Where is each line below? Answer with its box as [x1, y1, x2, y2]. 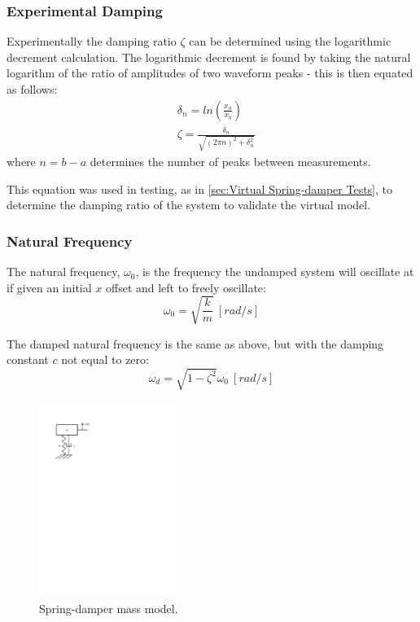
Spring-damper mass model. [39, 600, 178, 616]
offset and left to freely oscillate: [105, 278, 266, 296]
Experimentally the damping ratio [7, 33, 177, 50]
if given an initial [7, 278, 92, 296]
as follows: [7, 81, 58, 97]
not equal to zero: [61, 351, 149, 368]
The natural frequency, [7, 263, 120, 280]
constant [7, 351, 49, 368]
